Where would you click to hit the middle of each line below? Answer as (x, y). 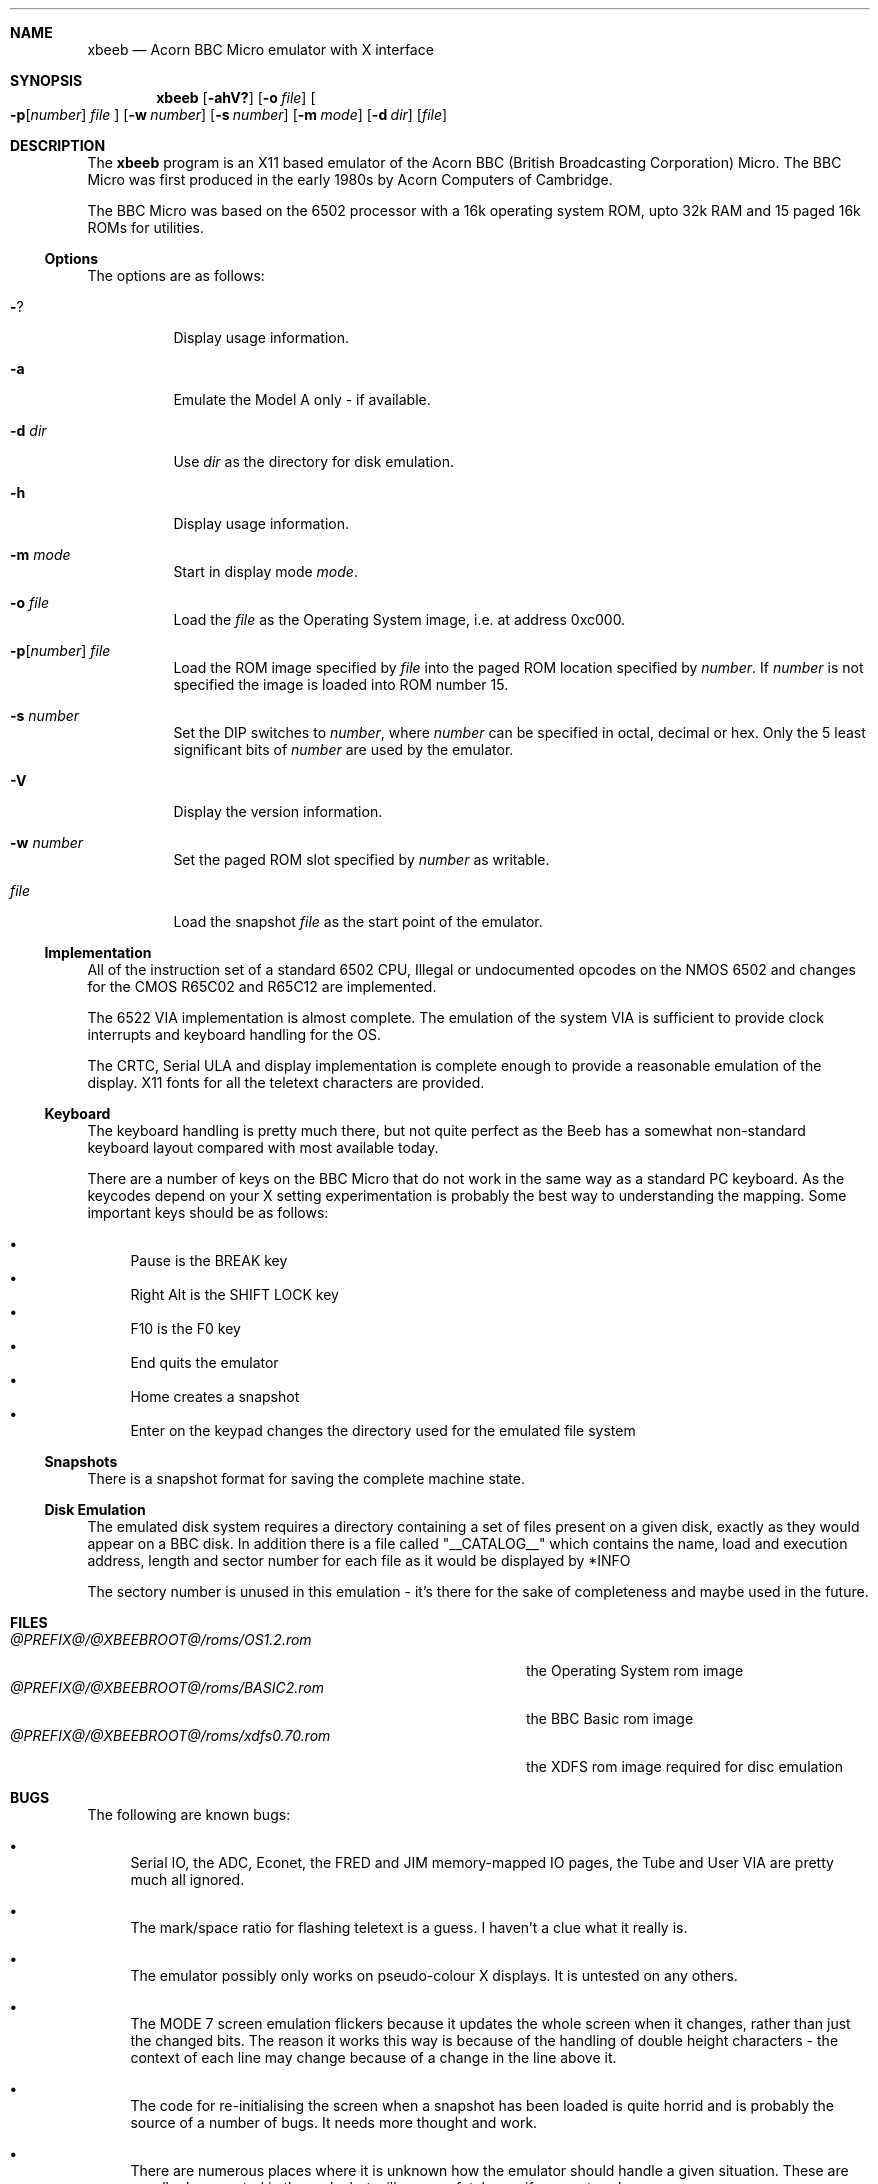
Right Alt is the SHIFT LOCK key (234, 1294)
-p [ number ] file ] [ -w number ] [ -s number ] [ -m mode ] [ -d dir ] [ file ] (229, 114)
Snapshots (81, 1461)
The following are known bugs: (189, 1814)
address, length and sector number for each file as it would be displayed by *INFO (359, 1560)
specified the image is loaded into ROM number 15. (341, 684)
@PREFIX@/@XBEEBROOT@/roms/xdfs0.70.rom (170, 1735)
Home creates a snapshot (215, 1396)
